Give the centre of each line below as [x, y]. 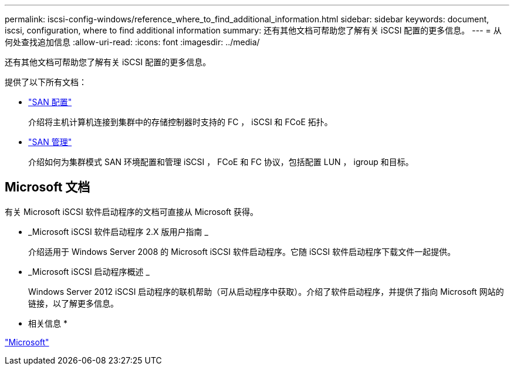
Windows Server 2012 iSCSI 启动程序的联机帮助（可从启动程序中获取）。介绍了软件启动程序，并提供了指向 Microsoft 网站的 [266, 291]
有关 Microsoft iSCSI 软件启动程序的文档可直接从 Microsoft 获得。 [132, 211]
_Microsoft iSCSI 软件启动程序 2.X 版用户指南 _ [118, 231]
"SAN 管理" [50, 142]
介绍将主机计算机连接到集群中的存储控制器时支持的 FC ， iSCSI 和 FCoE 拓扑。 [180, 122]
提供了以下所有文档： [46, 82]
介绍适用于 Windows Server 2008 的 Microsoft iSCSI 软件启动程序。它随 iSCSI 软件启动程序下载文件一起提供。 [242, 251]
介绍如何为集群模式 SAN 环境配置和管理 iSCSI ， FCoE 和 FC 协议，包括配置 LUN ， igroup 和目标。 [221, 162]
